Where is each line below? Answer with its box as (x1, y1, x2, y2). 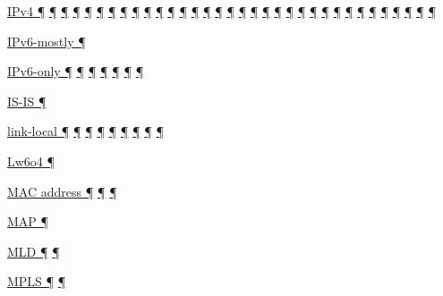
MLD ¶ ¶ (7, 241, 60, 260)
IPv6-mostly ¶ (7, 31, 86, 50)
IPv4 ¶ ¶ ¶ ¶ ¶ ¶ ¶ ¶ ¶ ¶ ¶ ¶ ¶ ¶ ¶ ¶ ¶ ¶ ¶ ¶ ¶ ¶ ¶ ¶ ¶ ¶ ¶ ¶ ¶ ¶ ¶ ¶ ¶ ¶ (7, 2, 436, 20)
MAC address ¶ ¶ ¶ (7, 182, 117, 200)
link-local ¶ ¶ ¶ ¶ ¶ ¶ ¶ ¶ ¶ (7, 122, 165, 140)
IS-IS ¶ (7, 91, 47, 110)
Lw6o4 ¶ (7, 151, 55, 170)
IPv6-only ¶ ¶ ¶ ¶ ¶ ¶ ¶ (7, 62, 144, 80)
